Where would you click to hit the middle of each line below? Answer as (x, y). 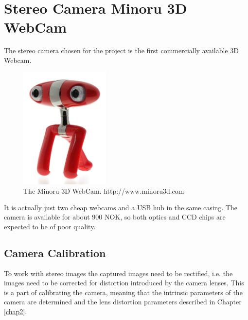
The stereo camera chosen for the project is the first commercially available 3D (121, 50)
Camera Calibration (55, 252)
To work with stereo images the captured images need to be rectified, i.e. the (118, 273)
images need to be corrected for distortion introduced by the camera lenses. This (124, 283)
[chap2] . (16, 311)
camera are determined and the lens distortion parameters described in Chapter (123, 302)
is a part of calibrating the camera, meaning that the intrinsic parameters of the (123, 292)
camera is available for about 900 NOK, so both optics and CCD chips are (115, 217)
